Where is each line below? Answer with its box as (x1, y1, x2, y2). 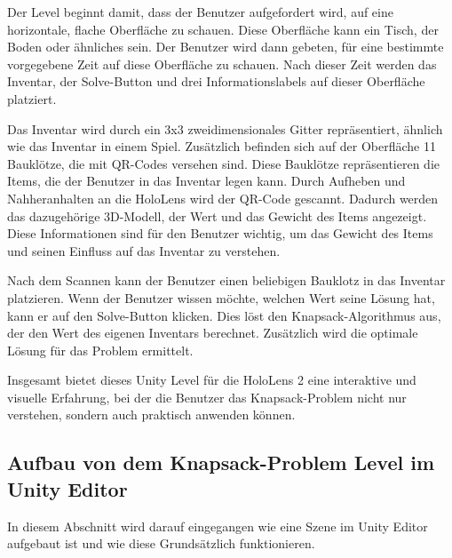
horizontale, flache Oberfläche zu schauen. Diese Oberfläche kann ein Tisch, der (7, 20, 439, 38)
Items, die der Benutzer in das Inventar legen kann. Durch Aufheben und (7, 171, 406, 190)
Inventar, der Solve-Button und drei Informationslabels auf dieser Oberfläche (7, 72, 425, 91)
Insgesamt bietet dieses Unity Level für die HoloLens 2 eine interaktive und (7, 371, 416, 389)
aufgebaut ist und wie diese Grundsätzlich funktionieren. (7, 534, 315, 553)
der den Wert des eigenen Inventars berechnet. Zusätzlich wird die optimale (7, 323, 418, 342)
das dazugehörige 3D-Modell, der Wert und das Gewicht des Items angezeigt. (7, 206, 427, 225)
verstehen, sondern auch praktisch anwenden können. (7, 405, 296, 424)
